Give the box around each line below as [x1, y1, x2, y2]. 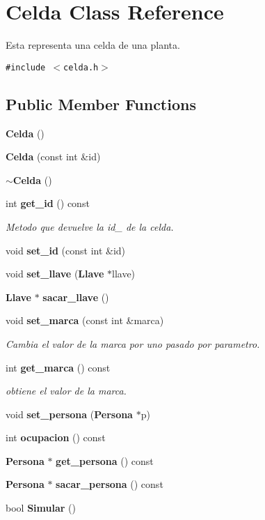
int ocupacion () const [6, 430, 106, 445]
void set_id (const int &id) [6, 243, 126, 257]
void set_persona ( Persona [6, 406, 133, 421]
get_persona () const [56, 453, 154, 468]
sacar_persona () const [56, 477, 163, 491]
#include [6, 62, 46, 72]
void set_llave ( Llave [6, 266, 104, 281]
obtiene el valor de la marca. [6, 383, 127, 398]
